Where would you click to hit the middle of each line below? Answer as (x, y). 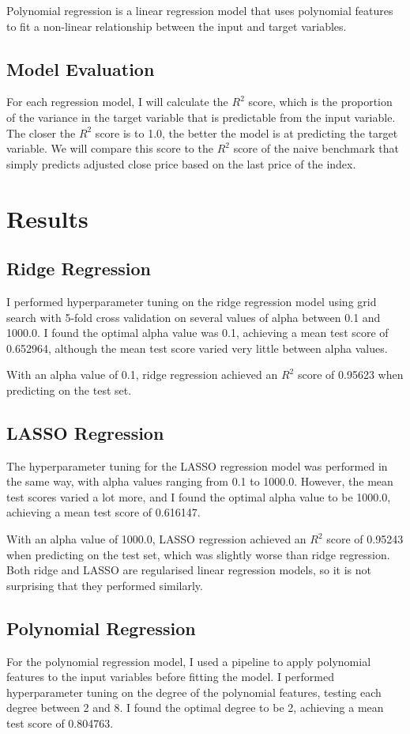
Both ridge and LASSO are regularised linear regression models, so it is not (189, 570)
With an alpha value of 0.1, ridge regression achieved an (142, 375)
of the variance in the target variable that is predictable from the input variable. (201, 117)
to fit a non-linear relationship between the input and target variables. (177, 26)
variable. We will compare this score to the (110, 148)
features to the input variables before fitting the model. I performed (170, 677)
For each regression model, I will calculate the (117, 102)
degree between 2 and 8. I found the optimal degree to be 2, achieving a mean (195, 708)
